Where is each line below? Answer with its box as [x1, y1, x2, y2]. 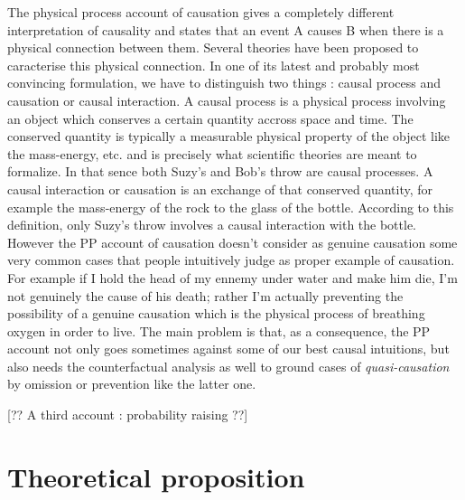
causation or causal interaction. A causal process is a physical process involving [7, 90, 446, 109]
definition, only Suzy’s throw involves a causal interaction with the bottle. [7, 215, 417, 234]
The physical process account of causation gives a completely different [7, 3, 395, 21]
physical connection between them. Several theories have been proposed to [7, 38, 419, 57]
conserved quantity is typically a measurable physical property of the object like [7, 127, 451, 146]
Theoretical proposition [7, 458, 305, 495]
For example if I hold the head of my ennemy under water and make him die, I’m [7, 268, 458, 287]
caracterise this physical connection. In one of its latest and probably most [7, 55, 420, 74]
